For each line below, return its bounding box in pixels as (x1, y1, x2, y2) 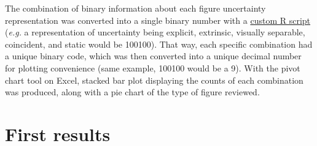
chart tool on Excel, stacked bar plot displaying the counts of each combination (5, 73, 303, 86)
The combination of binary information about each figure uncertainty (5, 2, 266, 14)
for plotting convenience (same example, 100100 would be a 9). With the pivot (5, 61, 300, 74)
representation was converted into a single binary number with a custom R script (5, 13, 311, 26)
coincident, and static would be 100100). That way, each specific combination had (5, 37, 313, 50)
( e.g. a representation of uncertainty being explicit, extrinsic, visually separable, (5, 26, 305, 38)
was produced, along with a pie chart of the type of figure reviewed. (5, 86, 260, 98)
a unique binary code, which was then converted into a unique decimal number (5, 49, 302, 62)
